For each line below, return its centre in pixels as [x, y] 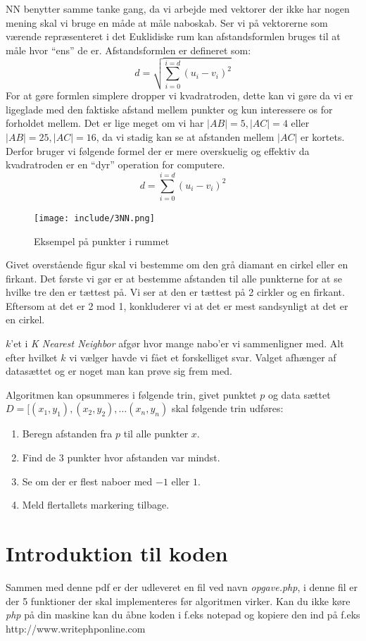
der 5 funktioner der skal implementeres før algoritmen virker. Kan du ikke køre [178, 600]
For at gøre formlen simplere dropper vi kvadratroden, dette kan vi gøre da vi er [179, 95]
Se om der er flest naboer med [87, 481]
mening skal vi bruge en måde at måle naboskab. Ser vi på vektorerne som [167, 22]
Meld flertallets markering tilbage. [96, 505]
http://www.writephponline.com [76, 628]
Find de [39, 458]
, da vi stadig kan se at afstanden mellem [185, 136]
